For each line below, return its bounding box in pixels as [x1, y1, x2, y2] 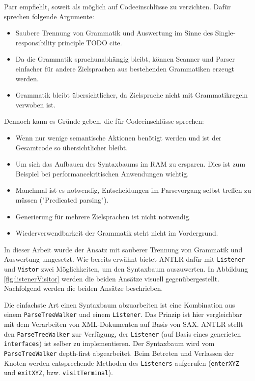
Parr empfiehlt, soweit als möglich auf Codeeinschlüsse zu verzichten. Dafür [4, 1, 231, 11]
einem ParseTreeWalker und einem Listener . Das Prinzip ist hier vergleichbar [4, 309, 242, 319]
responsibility [15, 37, 56, 47]
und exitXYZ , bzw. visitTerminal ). [4, 367, 113, 378]
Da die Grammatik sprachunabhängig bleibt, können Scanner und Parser [15, 54, 235, 64]
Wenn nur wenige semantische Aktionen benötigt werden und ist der [15, 132, 222, 142]
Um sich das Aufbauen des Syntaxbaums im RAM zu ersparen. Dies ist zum [15, 159, 246, 169]
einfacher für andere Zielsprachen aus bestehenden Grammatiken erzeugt [15, 63, 234, 73]
